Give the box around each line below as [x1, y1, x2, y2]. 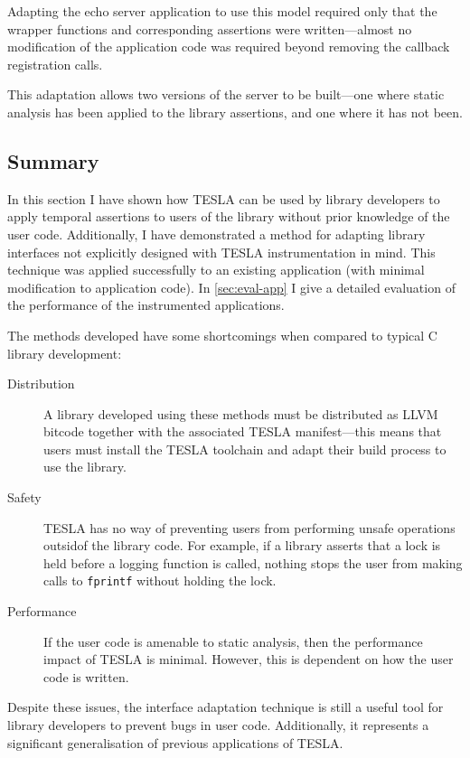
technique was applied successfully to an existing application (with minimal [7, 260, 425, 279]
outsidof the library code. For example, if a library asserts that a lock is [43, 536, 441, 555]
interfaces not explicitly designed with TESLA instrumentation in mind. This [7, 242, 436, 261]
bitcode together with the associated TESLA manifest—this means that [43, 422, 442, 441]
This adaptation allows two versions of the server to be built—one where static [7, 85, 445, 104]
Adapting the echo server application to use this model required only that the [7, 2, 437, 20]
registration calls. [7, 54, 103, 73]
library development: [7, 343, 122, 362]
